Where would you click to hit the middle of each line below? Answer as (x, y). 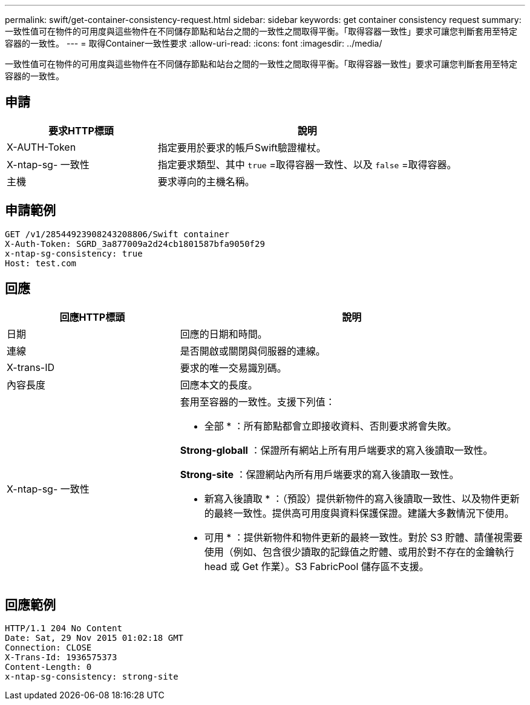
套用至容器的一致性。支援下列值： (257, 402)
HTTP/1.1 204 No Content (64, 628)
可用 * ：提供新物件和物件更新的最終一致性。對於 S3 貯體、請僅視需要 (363, 537)
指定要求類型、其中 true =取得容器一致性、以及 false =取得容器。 (307, 164)
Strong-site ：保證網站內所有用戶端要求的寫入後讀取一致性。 (319, 474)
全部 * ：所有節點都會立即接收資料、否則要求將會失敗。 (330, 426)
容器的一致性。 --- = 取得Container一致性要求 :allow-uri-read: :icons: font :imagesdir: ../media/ (194, 43)
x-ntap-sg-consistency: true (74, 253)
